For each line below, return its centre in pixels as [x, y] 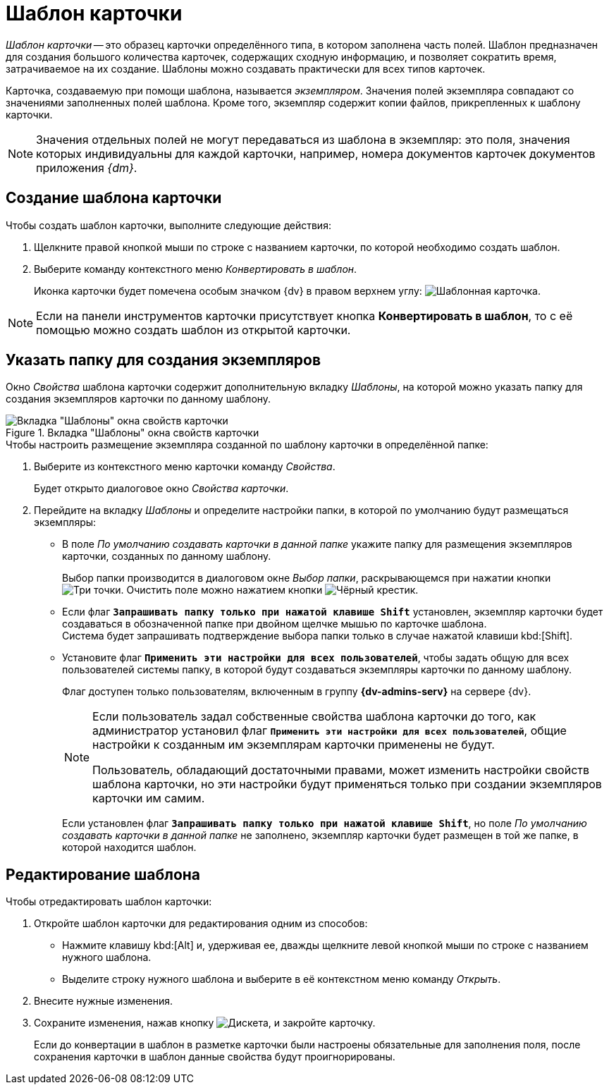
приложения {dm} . [87, 167]
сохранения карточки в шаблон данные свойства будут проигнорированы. [215, 1057]
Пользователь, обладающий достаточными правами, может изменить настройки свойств [341, 770]
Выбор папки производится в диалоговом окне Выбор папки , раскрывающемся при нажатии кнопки [307, 578]
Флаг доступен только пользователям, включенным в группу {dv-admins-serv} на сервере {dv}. [297, 692]
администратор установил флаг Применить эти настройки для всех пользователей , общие [330, 731]
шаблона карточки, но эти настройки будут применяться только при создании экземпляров [347, 784]
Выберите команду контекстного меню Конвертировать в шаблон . [196, 269]
